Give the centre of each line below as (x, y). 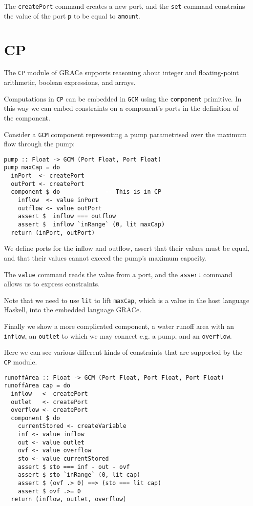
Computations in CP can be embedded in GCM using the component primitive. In (123, 98)
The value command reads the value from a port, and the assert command (118, 274)
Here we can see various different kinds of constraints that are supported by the (123, 352)
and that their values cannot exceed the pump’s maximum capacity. (105, 257)
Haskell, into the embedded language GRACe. (73, 310)
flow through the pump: (40, 144)
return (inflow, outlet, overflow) (69, 499)
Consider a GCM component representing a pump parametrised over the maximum (126, 134)
